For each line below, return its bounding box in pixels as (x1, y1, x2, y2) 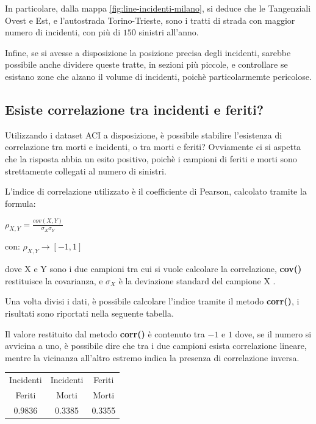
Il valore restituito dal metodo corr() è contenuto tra (5, 327, 205, 340)
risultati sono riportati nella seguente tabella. (5, 307, 174, 320)
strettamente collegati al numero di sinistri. (5, 164, 167, 177)
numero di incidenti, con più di (5, 26, 121, 38)
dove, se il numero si (235, 327, 312, 340)
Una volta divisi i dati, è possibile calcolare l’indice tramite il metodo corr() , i (5, 295, 300, 307)
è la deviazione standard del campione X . (118, 274, 276, 287)
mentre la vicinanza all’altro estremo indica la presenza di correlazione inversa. (5, 351, 300, 364)
